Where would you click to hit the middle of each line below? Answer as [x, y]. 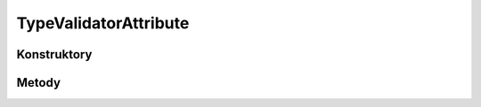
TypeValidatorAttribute [103, 23]
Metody [39, 83]
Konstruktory [54, 54]
